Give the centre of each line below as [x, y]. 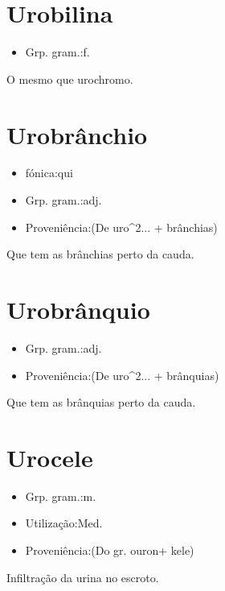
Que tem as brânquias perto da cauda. [101, 402]
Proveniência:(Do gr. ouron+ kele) [110, 550]
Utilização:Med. [64, 523]
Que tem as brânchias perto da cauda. [100, 254]
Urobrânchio [77, 134]
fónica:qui [49, 173]
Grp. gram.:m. [61, 496]
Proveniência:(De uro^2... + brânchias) [121, 227]
